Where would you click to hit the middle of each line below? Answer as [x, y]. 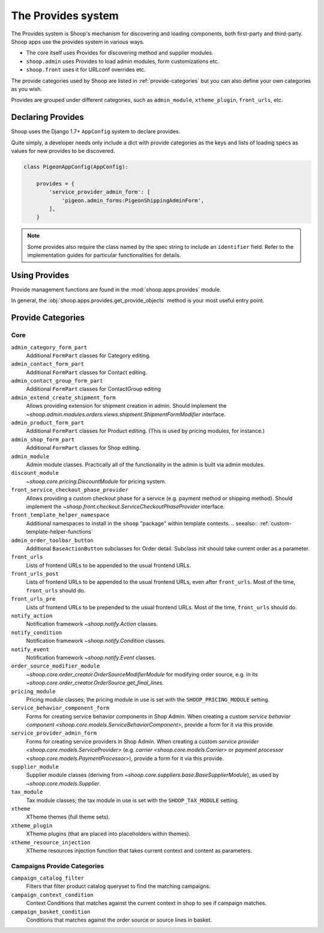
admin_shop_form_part [43, 440]
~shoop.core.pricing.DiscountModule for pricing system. [96, 481]
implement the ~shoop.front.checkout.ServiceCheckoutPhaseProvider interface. [125, 506]
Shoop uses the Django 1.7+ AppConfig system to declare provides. [96, 131]
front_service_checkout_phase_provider [70, 490]
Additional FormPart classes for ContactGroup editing [94, 389]
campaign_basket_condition [51, 912]
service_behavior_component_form [60, 708]
